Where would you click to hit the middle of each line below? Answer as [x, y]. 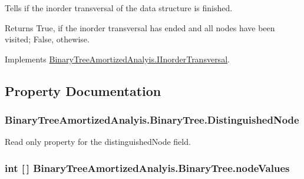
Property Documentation [83, 90]
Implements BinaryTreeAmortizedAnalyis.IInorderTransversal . [117, 59]
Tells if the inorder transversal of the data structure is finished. [119, 8]
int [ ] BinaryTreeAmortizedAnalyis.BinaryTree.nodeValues [147, 168]
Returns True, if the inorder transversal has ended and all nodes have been [140, 27]
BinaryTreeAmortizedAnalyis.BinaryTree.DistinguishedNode [152, 120]
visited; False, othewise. [47, 39]
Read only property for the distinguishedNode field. [98, 142]
